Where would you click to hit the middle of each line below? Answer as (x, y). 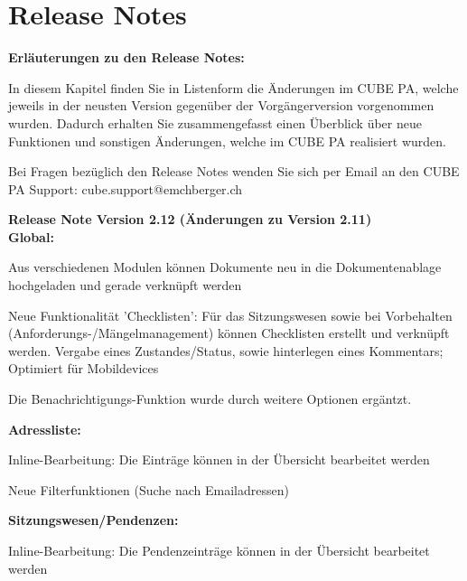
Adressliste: (45, 429)
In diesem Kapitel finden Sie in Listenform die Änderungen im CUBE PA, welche (233, 87)
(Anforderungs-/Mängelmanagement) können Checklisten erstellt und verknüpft (229, 333)
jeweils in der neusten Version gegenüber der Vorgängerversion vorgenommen (221, 105)
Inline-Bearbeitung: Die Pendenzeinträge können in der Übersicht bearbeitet (219, 550)
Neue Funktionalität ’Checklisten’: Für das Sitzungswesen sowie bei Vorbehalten (230, 315)
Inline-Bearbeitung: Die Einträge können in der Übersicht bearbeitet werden (219, 459)
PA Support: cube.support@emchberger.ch (126, 188)
